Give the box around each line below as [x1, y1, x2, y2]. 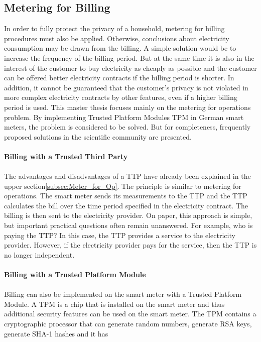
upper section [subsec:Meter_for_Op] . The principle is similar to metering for [4, 180, 241, 191]
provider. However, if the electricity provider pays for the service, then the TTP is [4, 240, 257, 250]
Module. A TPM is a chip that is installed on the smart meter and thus [4, 298, 225, 309]
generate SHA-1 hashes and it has [4, 328, 108, 338]
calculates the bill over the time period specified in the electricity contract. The [4, 200, 248, 210]
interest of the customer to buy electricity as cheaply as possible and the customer [4, 62, 257, 73]
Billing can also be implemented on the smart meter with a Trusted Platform [4, 289, 242, 299]
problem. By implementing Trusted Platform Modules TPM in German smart [4, 111, 244, 122]
